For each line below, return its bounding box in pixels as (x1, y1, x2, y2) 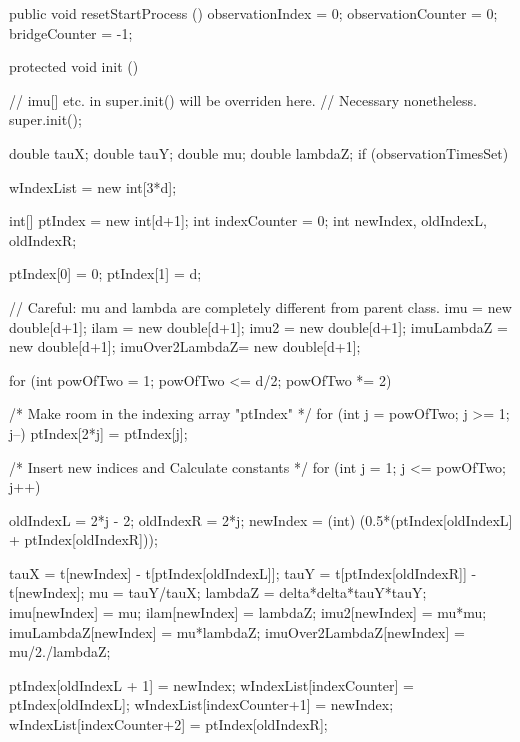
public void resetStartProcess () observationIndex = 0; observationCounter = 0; (9, 3, 498, 23)
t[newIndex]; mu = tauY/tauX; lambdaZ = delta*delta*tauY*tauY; (9, 582, 427, 603)
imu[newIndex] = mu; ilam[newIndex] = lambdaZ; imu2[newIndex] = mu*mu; (9, 602, 487, 623)
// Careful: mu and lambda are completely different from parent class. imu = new (9, 296, 512, 317)
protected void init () (9, 56, 139, 77)
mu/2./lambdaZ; (9, 641, 111, 662)
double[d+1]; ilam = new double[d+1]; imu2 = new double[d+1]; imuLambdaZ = (9, 316, 508, 337)
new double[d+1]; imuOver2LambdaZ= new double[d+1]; (9, 336, 361, 357)
